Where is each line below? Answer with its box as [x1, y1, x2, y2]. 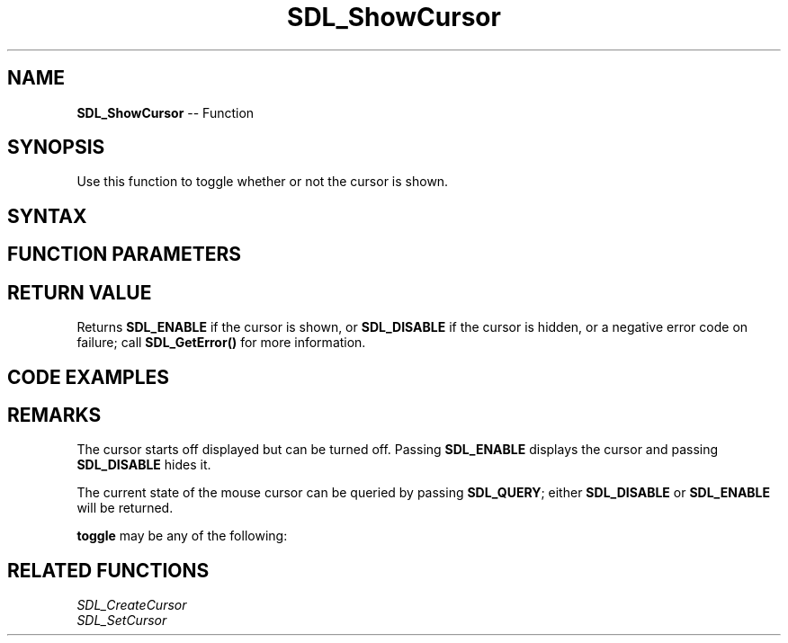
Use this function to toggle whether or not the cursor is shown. [76, 174, 449, 190]
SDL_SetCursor [76, 612, 167, 629]
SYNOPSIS [7, 136, 105, 159]
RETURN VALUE [7, 281, 152, 304]
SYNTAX [7, 204, 87, 228]
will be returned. [76, 500, 174, 516]
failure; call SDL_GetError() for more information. [76, 335, 366, 351]
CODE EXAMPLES [7, 365, 170, 388]
